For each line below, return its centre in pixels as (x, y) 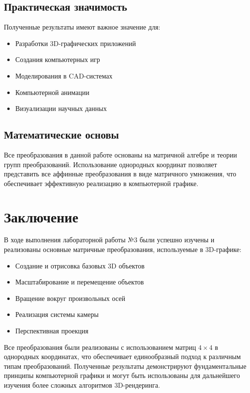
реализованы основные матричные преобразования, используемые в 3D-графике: (123, 249)
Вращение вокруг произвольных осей (70, 298)
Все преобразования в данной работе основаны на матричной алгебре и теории (120, 154)
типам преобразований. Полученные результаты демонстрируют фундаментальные (125, 366)
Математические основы (61, 134)
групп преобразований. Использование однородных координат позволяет (110, 164)
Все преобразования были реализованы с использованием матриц (100, 347)
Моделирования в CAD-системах (64, 75)
